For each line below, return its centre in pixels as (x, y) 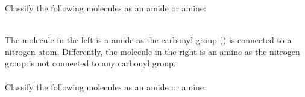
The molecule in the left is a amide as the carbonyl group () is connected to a (148, 40)
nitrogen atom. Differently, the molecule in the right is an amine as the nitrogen (152, 51)
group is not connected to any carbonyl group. (90, 63)
